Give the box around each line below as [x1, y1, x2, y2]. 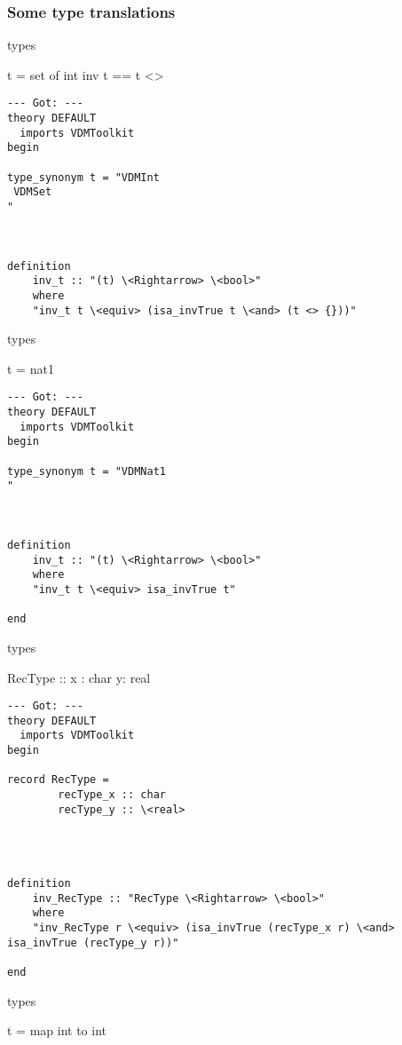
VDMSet [13, 186, 52, 199]
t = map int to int [7, 1021, 106, 1040]
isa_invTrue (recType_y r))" [7, 936, 179, 949]
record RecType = [7, 773, 109, 787]
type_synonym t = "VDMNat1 [7, 464, 166, 478]
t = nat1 [7, 359, 54, 377]
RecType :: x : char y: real [7, 668, 151, 686]
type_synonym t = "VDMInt [7, 170, 160, 184]
